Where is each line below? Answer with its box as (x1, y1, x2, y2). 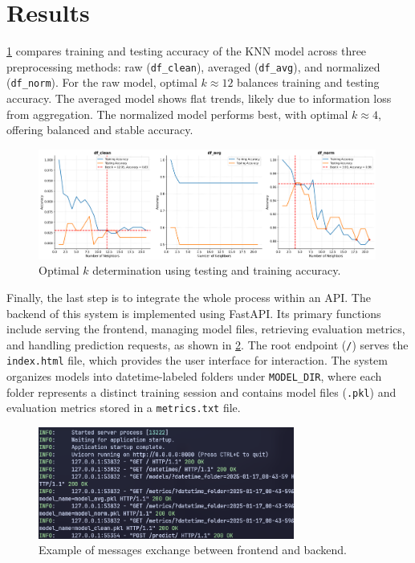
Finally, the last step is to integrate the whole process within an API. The (6, 289, 371, 306)
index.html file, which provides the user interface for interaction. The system (6, 352, 388, 369)
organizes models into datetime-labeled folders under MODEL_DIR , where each (6, 368, 382, 385)
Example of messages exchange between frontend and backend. (39, 541, 347, 558)
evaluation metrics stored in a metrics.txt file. (6, 399, 241, 416)
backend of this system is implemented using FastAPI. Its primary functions (6, 304, 381, 321)
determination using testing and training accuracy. (92, 262, 341, 279)
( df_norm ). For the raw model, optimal (6, 74, 197, 91)
